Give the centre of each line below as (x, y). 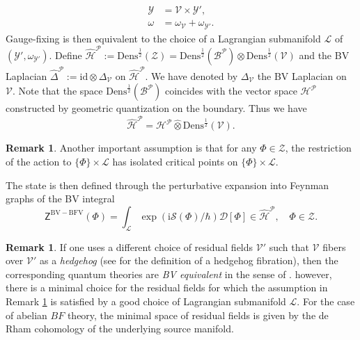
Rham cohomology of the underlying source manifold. (120, 329)
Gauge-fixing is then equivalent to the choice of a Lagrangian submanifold (163, 38)
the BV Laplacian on (302, 75)
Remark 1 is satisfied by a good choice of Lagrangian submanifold (146, 301)
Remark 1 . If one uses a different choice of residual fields (130, 246)
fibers (334, 246)
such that (289, 246)
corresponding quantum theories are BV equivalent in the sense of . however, (169, 274)
